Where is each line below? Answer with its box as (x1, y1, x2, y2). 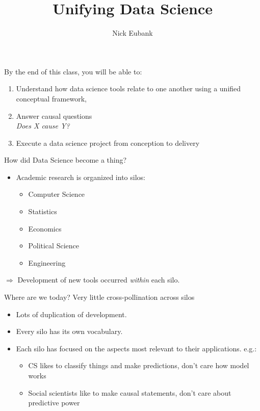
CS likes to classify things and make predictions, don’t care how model (28, 360, 249, 371)
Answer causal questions (16, 110, 92, 121)
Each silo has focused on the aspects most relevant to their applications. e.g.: (16, 343, 257, 353)
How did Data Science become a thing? (4, 155, 127, 165)
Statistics (28, 206, 57, 217)
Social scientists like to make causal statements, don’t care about (28, 387, 231, 398)
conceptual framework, (16, 93, 87, 104)
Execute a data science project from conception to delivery (16, 137, 200, 148)
